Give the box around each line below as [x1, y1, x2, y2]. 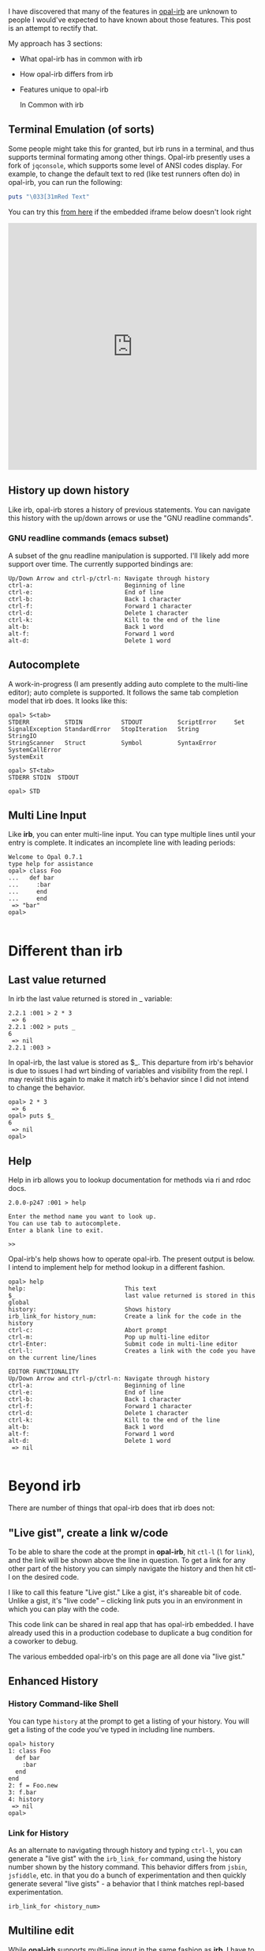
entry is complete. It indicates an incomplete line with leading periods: [8, 838, 236, 848]
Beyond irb [8, 1477, 81, 1495]
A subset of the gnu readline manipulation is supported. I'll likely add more [8, 551, 250, 560]
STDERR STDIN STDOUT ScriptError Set [8, 718, 245, 726]
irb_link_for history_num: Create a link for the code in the [8, 1313, 242, 1320]
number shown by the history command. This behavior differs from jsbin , [8, 1862, 248, 1871]
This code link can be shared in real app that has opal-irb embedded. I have [8, 1619, 255, 1629]
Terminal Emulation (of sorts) [8, 122, 155, 137]
